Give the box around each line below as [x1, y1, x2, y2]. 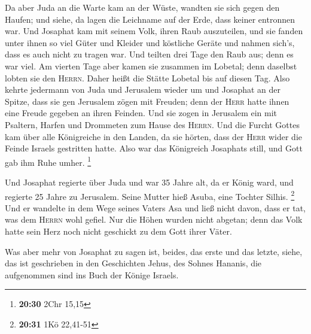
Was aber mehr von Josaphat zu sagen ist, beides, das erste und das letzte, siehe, [5, 245, 303, 257]
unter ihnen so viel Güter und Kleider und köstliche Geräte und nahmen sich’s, [5, 36, 295, 48]
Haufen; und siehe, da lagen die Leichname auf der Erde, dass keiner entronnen [5, 13, 295, 25]
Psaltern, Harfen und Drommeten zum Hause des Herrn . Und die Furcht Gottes [5, 118, 300, 130]
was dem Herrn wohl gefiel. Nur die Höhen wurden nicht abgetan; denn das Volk [5, 213, 303, 226]
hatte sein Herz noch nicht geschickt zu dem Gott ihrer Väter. [5, 225, 232, 237]
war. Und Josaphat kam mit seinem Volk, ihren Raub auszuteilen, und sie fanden [5, 25, 303, 37]
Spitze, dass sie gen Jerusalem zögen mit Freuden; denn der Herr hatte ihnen [5, 95, 289, 107]
